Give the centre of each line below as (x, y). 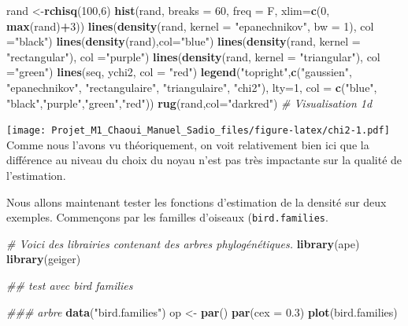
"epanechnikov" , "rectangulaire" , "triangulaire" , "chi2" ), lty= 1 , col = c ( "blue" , (192, 87)
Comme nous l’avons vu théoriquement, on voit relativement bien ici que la (188, 144)
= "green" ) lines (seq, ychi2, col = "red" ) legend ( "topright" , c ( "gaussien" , (179, 72)
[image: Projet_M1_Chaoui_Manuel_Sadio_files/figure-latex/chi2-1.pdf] (198, 131)
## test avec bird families (70, 286)
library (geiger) (44, 259)
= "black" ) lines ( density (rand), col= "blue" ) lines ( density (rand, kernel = (184, 41)
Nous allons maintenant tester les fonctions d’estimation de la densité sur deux (197, 201)
